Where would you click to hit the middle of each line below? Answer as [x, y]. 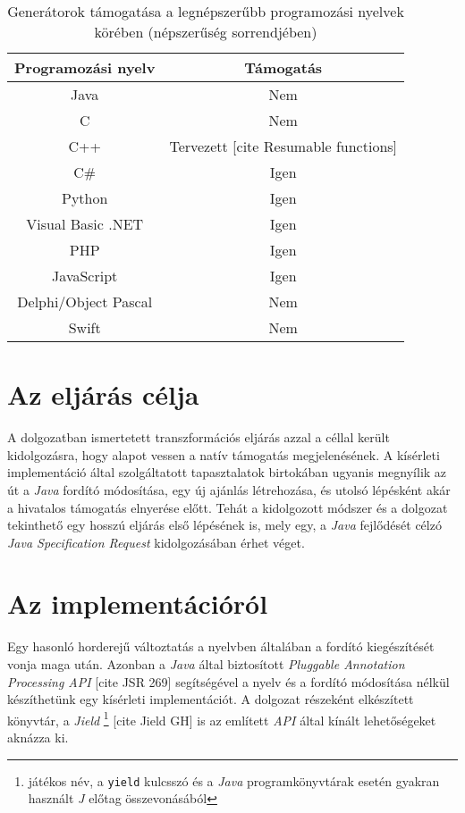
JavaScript [85, 276]
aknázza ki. [38, 738]
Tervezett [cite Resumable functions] [283, 146]
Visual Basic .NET [85, 224]
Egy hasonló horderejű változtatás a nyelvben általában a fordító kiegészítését [221, 646]
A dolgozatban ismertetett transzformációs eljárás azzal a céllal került [199, 437]
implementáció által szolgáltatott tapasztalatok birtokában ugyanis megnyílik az [227, 472]
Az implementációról [138, 603]
